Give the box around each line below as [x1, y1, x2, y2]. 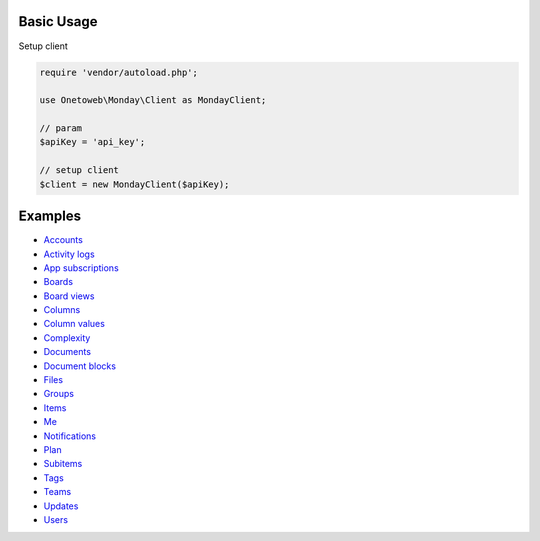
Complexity [43, 331, 91, 344]
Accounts [43, 234, 84, 246]
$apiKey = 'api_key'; [39, 136, 146, 148]
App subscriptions [43, 261, 119, 274]
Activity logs [43, 248, 95, 260]
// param [39, 123, 83, 134]
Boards [43, 276, 74, 288]
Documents [43, 346, 92, 358]
